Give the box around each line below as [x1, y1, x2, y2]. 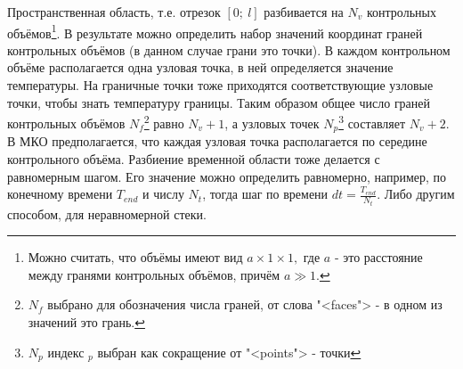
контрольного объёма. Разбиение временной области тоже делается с [7, 149, 380, 168]
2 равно [143, 111, 184, 132]
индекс [47, 342, 85, 361]
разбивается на [264, 3, 344, 20]
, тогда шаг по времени [202, 184, 329, 203]
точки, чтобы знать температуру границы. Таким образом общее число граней [7, 93, 431, 111]
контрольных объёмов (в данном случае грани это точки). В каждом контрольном [7, 40, 451, 59]
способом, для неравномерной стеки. [7, 204, 207, 223]
